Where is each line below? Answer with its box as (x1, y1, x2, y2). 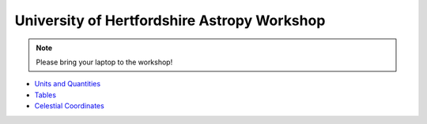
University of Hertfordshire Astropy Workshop (14, 12, 326, 29)
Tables (34, 90, 57, 100)
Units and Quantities (34, 79, 101, 89)
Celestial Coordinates (34, 101, 104, 111)
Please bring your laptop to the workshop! (36, 57, 173, 67)
